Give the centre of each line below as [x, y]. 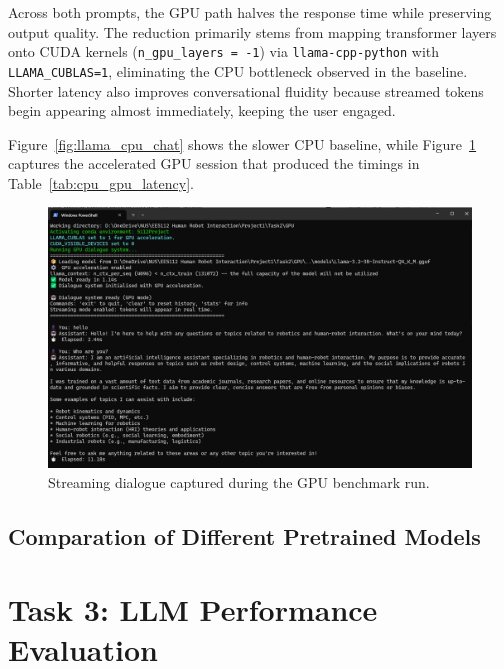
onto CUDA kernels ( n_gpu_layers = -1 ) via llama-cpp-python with [224, 51]
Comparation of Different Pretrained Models [244, 535]
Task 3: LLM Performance [193, 609]
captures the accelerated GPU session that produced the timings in [214, 163]
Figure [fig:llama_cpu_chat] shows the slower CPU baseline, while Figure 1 [242, 143]
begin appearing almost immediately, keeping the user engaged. [202, 110]
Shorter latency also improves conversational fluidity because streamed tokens [246, 90]
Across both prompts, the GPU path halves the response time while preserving [250, 12]
